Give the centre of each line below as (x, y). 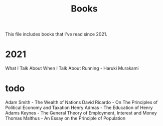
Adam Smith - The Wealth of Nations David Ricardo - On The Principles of (81, 102)
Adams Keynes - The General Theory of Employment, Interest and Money (81, 113)
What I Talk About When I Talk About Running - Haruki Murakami (72, 68)
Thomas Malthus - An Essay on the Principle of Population (65, 118)
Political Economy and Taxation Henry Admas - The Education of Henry (79, 107)
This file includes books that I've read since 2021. (56, 34)
